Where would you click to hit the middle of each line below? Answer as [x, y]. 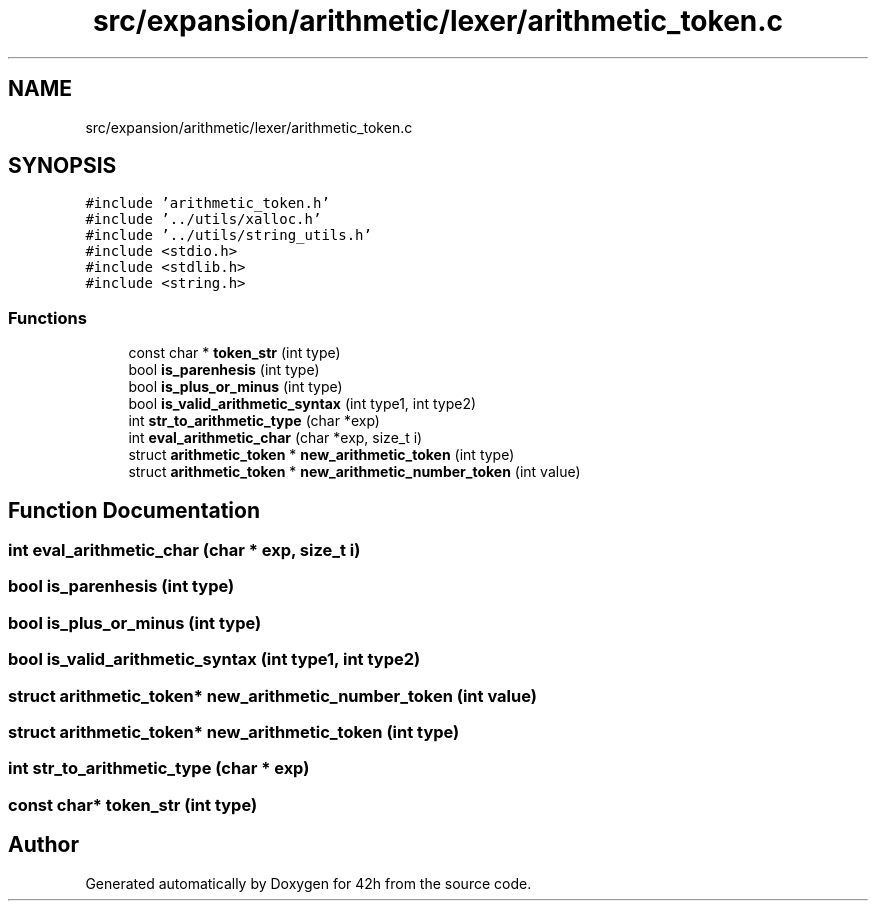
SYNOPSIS [62, 166]
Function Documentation [134, 510]
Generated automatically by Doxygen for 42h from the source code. [308, 883]
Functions [47, 317]
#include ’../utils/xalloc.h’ [203, 219]
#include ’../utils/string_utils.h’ [228, 235]
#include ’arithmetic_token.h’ [207, 203]
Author [43, 845]
